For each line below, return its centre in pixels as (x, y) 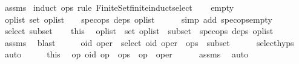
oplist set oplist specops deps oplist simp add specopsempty (138, 19)
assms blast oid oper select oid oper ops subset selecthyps (149, 42)
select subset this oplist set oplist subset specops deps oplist (139, 31)
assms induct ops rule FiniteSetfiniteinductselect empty (119, 7)
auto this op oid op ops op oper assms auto (126, 54)
